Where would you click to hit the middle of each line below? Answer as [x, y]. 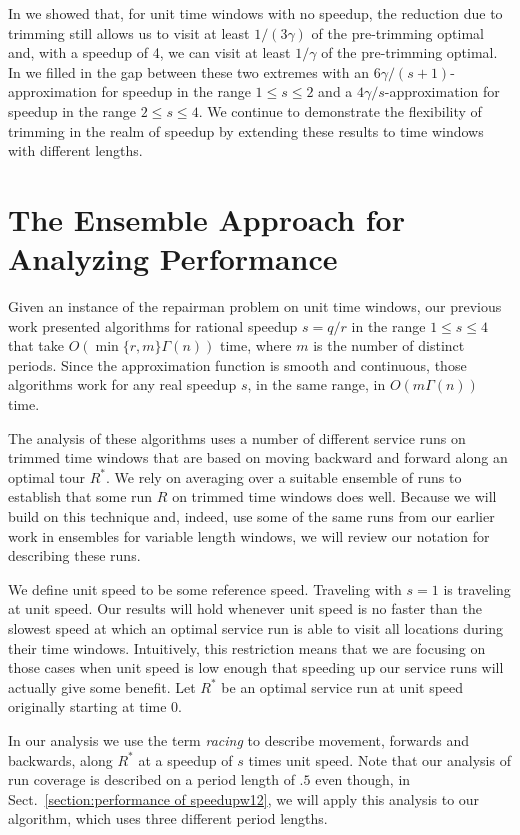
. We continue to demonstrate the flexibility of [340, 110]
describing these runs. [74, 555]
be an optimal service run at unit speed [342, 686]
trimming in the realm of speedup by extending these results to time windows [246, 130]
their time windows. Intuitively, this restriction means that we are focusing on [247, 647]
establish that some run [80, 496]
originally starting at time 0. [95, 706]
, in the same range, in [316, 384]
